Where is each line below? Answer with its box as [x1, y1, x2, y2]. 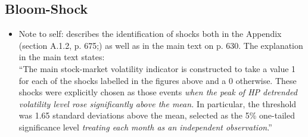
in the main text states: [18, 51, 105, 63]
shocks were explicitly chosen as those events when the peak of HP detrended [18, 86, 297, 98]
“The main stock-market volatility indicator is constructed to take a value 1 [18, 62, 296, 74]
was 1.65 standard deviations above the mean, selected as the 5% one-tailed [18, 109, 295, 122]
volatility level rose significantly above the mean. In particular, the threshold [18, 97, 297, 110]
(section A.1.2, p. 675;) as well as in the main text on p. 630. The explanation [18, 39, 303, 51]
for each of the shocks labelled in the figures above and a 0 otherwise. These [18, 74, 297, 86]
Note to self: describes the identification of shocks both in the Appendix [18, 27, 282, 40]
